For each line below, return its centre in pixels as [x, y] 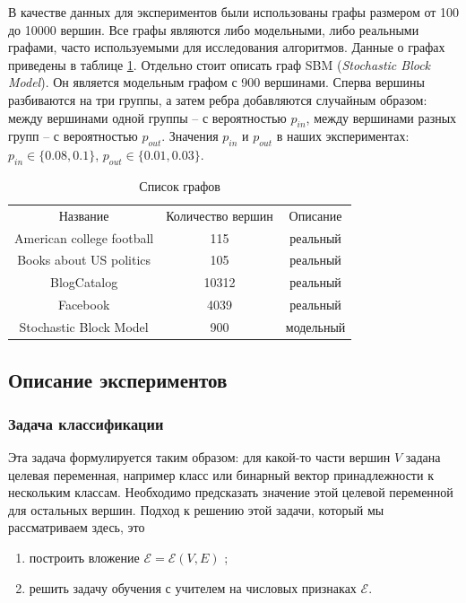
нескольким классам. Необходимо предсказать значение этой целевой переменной [231, 492]
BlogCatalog [84, 282]
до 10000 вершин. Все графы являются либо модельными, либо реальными [214, 29]
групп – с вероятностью [73, 136]
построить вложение [84, 558]
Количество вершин [220, 215]
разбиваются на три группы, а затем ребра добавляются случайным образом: [218, 99]
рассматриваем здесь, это [77, 527]
